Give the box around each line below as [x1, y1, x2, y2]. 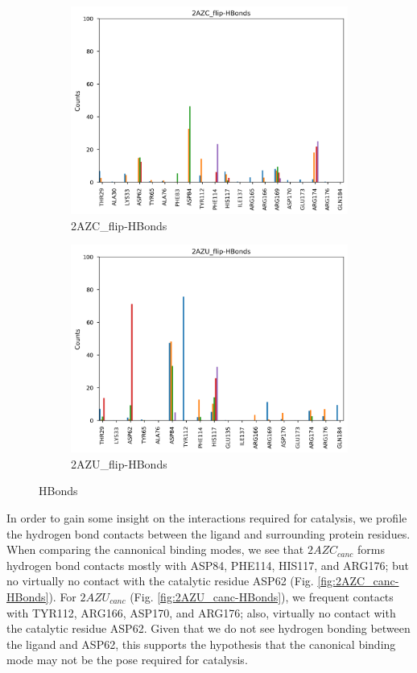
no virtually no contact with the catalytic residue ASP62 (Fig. [6, 572, 314, 589]
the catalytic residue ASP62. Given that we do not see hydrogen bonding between [6, 620, 411, 637]
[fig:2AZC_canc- [317, 572, 399, 589]
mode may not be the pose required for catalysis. [6, 651, 248, 668]
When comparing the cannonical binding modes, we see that [6, 541, 304, 558]
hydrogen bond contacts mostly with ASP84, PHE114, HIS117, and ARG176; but [6, 556, 410, 573]
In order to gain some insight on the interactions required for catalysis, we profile [6, 509, 407, 526]
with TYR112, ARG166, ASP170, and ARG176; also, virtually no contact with [6, 604, 396, 621]
